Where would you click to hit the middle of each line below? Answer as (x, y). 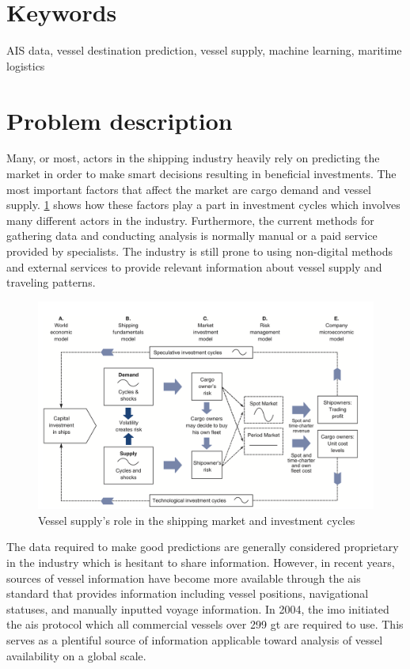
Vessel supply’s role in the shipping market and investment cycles (197, 520)
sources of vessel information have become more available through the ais (184, 578)
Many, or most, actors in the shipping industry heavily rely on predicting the (193, 158)
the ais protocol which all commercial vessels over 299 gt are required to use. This (205, 624)
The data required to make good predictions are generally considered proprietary (203, 547)
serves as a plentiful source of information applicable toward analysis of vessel (195, 640)
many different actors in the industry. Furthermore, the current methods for (190, 220)
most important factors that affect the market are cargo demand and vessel (189, 189)
